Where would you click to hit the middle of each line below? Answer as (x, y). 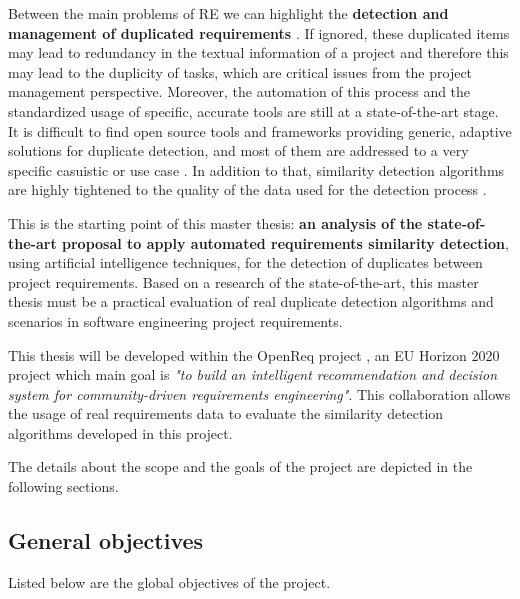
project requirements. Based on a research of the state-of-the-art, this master (243, 281)
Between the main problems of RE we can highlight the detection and (228, 13)
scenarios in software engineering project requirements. (175, 320)
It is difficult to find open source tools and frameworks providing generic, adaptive (260, 130)
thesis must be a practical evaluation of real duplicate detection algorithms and (251, 301)
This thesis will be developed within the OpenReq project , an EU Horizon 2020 (254, 354)
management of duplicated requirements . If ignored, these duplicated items (259, 32)
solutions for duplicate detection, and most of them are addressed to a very (238, 150)
